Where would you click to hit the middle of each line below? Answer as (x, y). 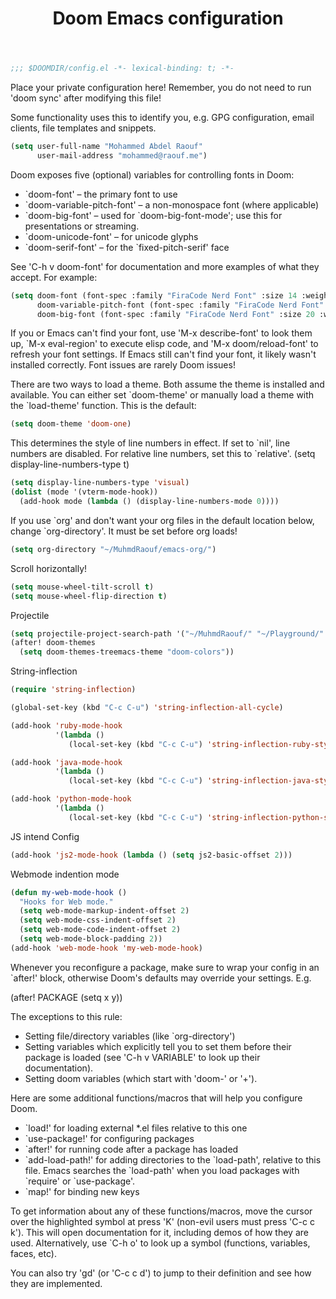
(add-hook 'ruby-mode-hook (66, 725)
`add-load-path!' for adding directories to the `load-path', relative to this (173, 1159)
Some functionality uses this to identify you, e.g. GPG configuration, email (162, 118)
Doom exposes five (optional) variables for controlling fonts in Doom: (152, 174)
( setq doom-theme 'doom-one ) (71, 424)
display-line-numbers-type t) (70, 464)
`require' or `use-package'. (80, 1181)
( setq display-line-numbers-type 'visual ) (100, 483)
